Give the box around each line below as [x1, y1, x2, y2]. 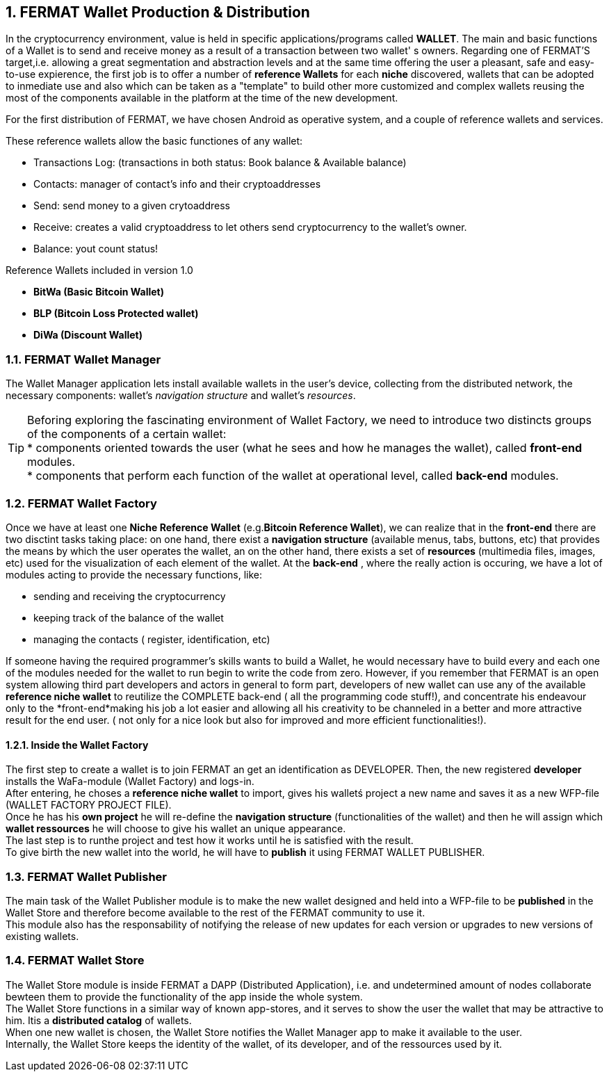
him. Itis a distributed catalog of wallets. [6, 1014, 192, 1026]
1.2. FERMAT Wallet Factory [6, 496, 157, 510]
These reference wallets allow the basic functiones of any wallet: [6, 135, 303, 147]
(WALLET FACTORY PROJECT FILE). [6, 799, 172, 811]
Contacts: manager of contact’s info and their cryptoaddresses [33, 178, 321, 191]
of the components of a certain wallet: [27, 427, 227, 442]
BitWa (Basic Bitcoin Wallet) [33, 286, 165, 298]
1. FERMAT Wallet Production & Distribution [6, 3, 310, 21]
